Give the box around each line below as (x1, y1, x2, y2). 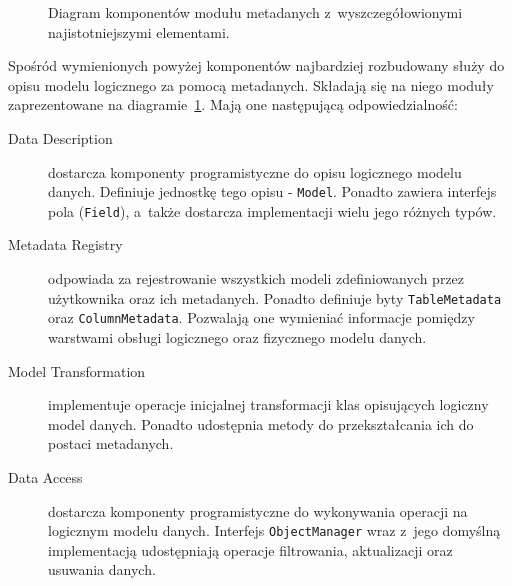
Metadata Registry (8, 234, 123, 255)
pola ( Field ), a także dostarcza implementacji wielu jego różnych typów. (48, 200, 497, 221)
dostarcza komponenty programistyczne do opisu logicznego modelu (48, 161, 462, 182)
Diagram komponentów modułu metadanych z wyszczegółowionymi (48, 2, 463, 22)
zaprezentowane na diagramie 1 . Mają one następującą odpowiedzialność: (8, 94, 458, 115)
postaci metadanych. (48, 433, 174, 454)
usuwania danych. (48, 559, 156, 580)
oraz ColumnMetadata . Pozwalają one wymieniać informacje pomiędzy (48, 307, 475, 328)
